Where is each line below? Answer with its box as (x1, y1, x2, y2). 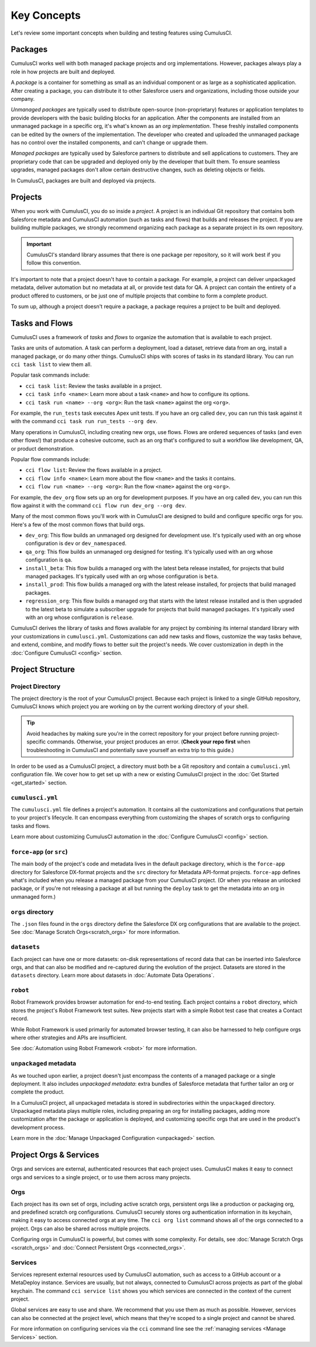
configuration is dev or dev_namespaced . (25, 540, 127, 547)
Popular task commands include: (11, 371, 90, 378)
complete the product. (11, 1088, 64, 1095)
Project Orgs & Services (11, 1150, 99, 1160)
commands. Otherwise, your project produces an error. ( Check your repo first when (47, 738, 251, 745)
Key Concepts (11, 9, 81, 22)
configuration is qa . (25, 556, 73, 563)
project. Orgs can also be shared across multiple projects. (11, 1225, 150, 1232)
